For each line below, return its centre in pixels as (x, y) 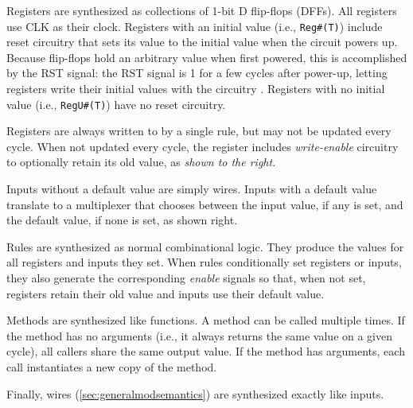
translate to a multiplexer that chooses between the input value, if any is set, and (205, 204)
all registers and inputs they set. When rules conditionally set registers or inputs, (204, 262)
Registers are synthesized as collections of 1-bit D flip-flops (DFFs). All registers (202, 10)
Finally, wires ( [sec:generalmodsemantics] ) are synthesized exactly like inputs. (195, 393)
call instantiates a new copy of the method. (112, 367)
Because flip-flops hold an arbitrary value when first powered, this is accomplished (207, 57)
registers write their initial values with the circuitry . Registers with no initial (196, 89)
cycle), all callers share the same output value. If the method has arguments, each (206, 351)
